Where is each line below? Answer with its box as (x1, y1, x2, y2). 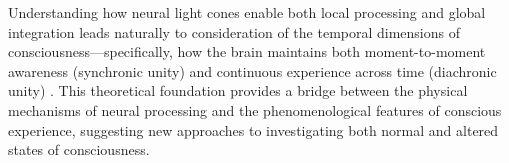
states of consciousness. (8, 139, 150, 160)
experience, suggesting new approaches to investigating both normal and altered (8, 119, 499, 140)
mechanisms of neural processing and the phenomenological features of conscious (8, 99, 502, 120)
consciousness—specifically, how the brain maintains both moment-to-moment (8, 41, 486, 62)
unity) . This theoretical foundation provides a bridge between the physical (8, 80, 468, 101)
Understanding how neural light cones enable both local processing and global (8, 2, 486, 22)
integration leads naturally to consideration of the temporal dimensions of (8, 21, 461, 42)
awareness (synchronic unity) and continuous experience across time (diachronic (8, 60, 497, 81)
